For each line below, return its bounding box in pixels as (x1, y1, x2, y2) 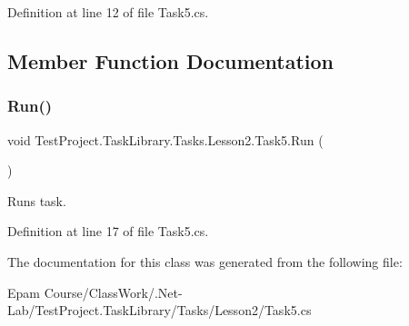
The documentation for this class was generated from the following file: (7, 252, 403, 271)
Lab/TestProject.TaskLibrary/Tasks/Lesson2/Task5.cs (7, 301, 312, 320)
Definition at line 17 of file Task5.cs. (7, 222, 209, 241)
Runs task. (7, 191, 66, 210)
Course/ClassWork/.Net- (44, 282, 183, 301)
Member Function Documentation (7, 46, 334, 74)
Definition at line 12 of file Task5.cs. (7, 3, 209, 21)
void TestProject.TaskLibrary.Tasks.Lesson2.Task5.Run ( (7, 130, 324, 149)
